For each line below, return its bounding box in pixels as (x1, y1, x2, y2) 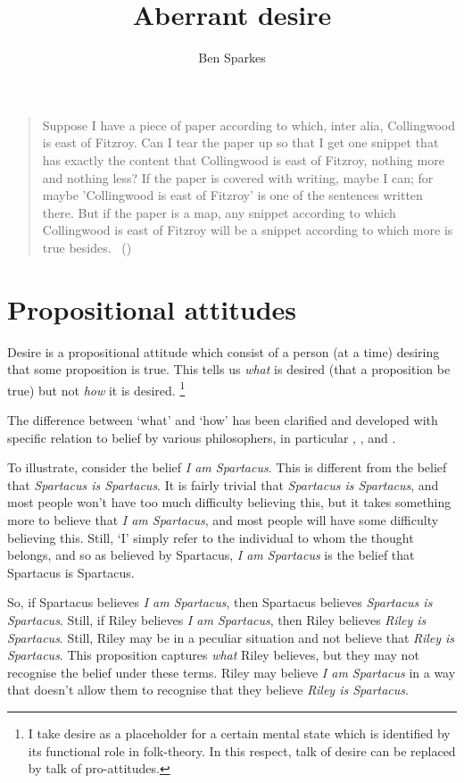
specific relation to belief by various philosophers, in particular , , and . (7, 428, 396, 446)
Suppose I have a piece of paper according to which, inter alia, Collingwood (42, 115, 456, 134)
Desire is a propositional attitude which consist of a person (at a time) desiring (7, 342, 440, 361)
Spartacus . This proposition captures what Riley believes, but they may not (7, 646, 419, 664)
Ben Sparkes (198, 48, 266, 67)
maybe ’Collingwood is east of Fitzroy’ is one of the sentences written (42, 186, 423, 204)
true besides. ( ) (42, 237, 132, 256)
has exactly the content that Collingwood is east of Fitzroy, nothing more (42, 150, 444, 169)
